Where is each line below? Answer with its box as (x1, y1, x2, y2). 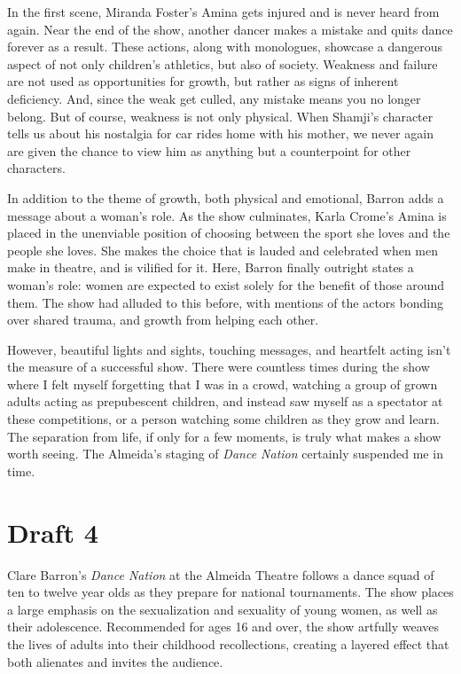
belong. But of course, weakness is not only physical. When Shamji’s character (7, 106, 434, 125)
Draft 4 (7, 513, 98, 550)
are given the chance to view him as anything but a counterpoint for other (7, 141, 411, 160)
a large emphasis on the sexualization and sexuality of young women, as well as (7, 600, 438, 618)
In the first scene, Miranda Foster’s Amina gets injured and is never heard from (7, 3, 440, 20)
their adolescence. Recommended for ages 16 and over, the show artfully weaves (7, 617, 440, 636)
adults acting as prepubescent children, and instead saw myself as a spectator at (7, 392, 443, 411)
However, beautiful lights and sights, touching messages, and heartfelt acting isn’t (7, 340, 451, 358)
